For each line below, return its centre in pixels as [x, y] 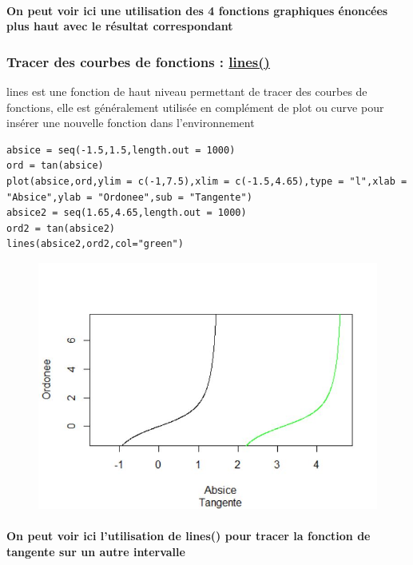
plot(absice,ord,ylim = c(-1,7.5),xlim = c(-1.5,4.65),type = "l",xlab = [207, 181]
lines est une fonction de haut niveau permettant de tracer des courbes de [187, 91]
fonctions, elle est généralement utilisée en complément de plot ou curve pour [195, 107]
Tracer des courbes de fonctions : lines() [138, 61]
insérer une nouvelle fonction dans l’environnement [131, 123]
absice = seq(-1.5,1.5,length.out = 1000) [121, 150]
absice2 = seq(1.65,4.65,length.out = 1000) [127, 213]
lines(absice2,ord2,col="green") [95, 244]
